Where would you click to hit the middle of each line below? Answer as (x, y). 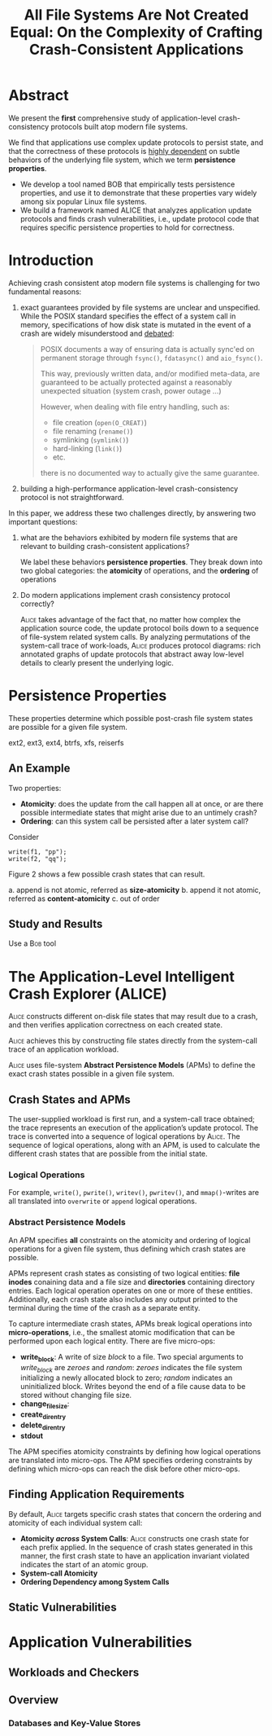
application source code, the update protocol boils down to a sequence (139, 628)
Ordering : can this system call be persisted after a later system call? (134, 821)
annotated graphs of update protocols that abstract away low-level (132, 654)
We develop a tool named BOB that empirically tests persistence (127, 184)
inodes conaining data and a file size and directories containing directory (132, 1281)
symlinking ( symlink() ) (91, 439)
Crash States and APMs (70, 1099)
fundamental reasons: (45, 292)
